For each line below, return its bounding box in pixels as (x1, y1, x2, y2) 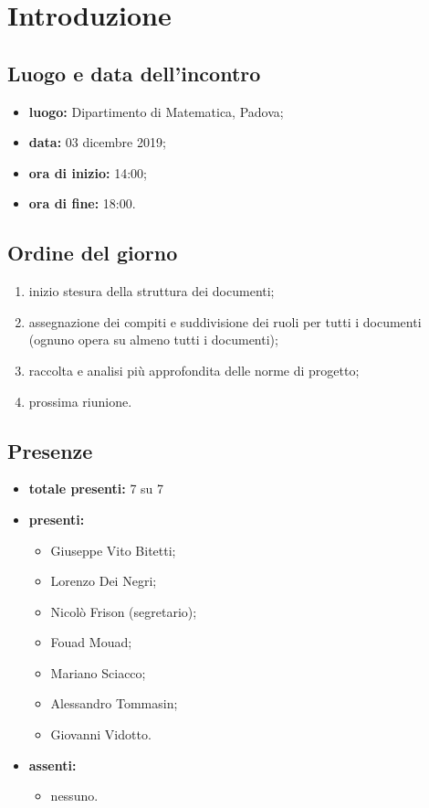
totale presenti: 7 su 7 (28, 479, 164, 498)
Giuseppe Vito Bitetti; (50, 540, 176, 559)
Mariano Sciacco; (50, 663, 146, 682)
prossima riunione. (28, 391, 132, 410)
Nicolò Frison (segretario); (50, 601, 197, 621)
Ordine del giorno (7, 239, 178, 267)
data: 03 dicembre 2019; (28, 133, 166, 152)
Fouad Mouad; (50, 633, 132, 652)
